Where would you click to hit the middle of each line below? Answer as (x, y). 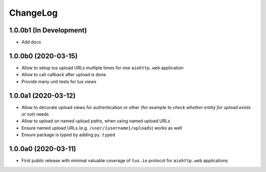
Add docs (31, 42)
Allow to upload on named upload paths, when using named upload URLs (96, 121)
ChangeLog (33, 13)
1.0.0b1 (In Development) (48, 30)
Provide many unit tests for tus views (59, 82)
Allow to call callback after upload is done (64, 75)
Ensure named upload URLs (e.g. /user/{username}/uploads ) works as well (102, 128)
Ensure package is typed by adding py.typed (68, 135)
